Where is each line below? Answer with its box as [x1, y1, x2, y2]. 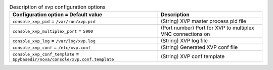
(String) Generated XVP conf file [160, 44, 238, 51]
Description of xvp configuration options [9, 4, 106, 11]
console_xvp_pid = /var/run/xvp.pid [12, 18, 96, 25]
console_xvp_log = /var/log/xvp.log [12, 37, 96, 44]
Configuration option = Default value [12, 11, 103, 18]
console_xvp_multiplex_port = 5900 [12, 28, 94, 35]
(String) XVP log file [160, 37, 208, 44]
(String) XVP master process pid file [160, 18, 246, 25]
